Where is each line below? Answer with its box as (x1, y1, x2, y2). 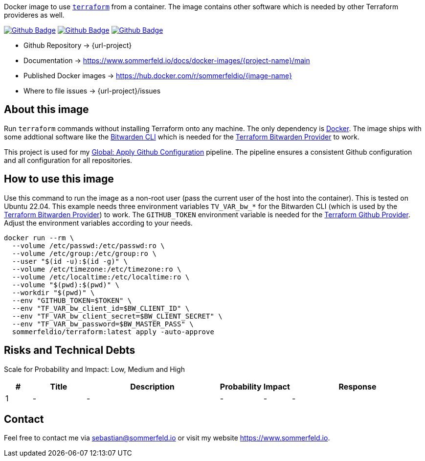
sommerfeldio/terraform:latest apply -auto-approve (12, 327, 214, 336)
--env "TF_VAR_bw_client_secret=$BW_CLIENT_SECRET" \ (12, 312, 223, 320)
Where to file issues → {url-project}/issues (23, 87, 161, 95)
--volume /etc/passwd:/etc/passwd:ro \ (12, 241, 165, 250)
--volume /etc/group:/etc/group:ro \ (12, 249, 157, 257)
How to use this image (4, 173, 114, 185)
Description (130, 381, 175, 392)
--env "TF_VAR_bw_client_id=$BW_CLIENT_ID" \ (12, 304, 190, 312)
